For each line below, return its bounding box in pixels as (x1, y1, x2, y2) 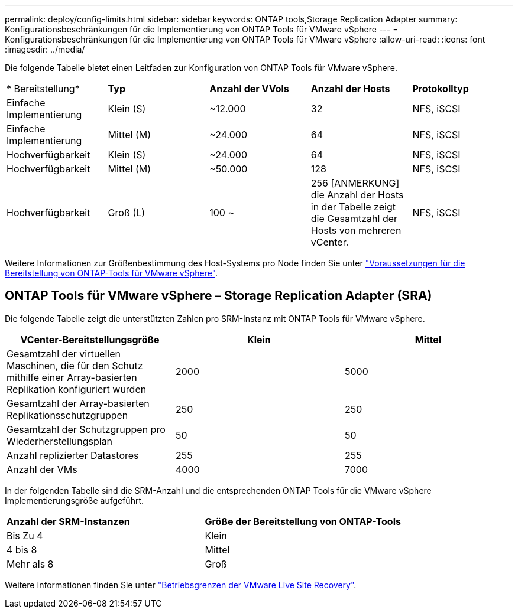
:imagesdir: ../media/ (5, 44, 85, 54)
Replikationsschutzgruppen (7, 409, 128, 421)
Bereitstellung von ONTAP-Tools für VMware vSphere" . (5, 268, 218, 278)
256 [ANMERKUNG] (310, 177, 400, 189)
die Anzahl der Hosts (310, 189, 404, 201)
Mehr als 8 (7, 557, 54, 570)
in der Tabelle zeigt (310, 201, 396, 213)
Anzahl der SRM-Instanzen (7, 515, 130, 527)
